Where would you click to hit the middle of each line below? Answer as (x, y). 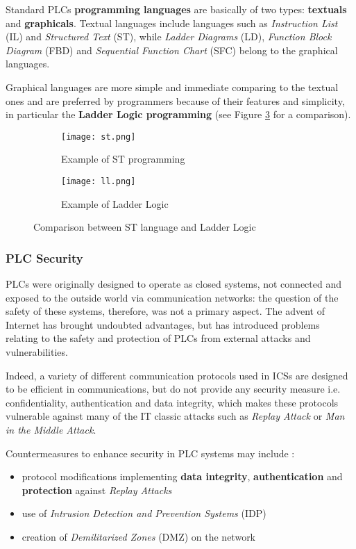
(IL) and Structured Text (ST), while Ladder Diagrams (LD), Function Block (169, 36)
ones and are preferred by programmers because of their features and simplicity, (175, 100)
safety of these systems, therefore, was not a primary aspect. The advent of (165, 311)
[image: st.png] (99, 137)
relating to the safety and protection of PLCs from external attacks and (158, 338)
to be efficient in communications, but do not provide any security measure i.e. (173, 389)
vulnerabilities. (37, 352)
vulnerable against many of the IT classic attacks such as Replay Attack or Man (175, 416)
